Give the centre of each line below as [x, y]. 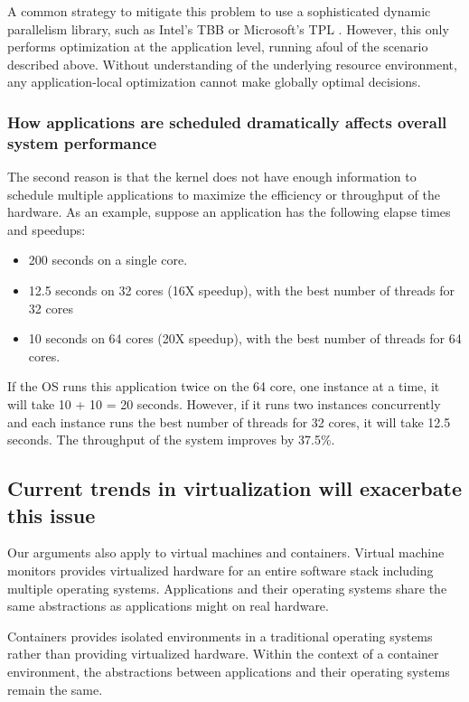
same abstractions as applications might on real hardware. [168, 606]
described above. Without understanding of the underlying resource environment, [232, 64]
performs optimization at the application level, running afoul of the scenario [218, 47]
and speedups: [47, 229]
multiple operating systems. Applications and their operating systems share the [227, 588]
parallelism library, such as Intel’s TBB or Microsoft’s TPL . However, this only [228, 28]
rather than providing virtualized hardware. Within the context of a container [223, 654]
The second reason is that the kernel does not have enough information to [212, 177]
